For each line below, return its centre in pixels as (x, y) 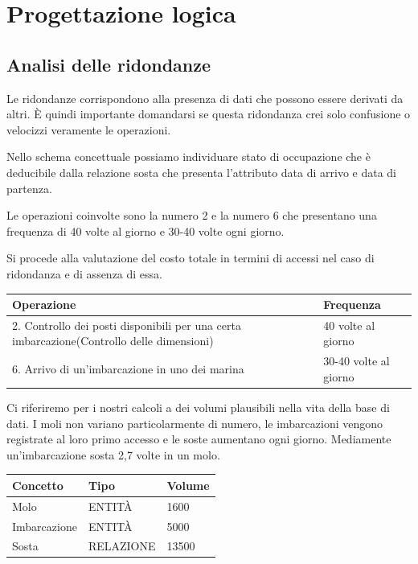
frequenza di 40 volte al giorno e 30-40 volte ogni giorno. (145, 231)
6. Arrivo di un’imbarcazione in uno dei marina (128, 369)
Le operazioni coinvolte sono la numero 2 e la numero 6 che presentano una (192, 215)
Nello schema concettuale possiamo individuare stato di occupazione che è (189, 156)
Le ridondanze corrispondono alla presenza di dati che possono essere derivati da (205, 98)
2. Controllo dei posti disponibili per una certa (127, 325)
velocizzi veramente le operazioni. (89, 129)
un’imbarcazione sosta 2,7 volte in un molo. (113, 454)
